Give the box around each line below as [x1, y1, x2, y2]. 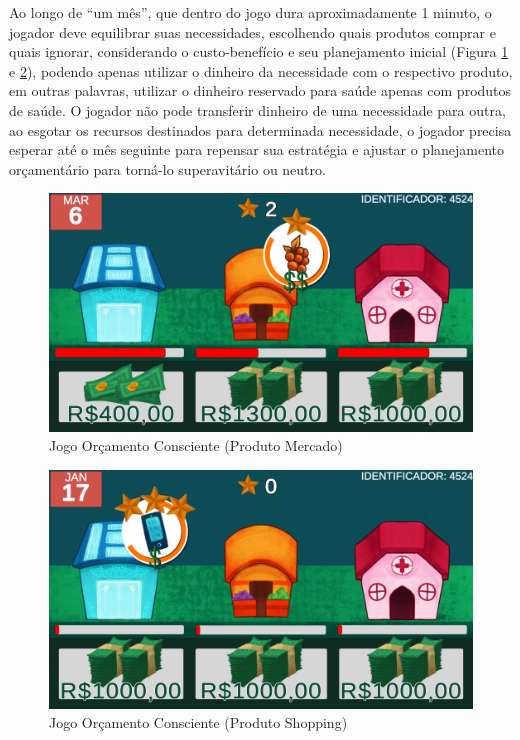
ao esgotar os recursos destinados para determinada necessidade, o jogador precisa [9, 119, 512, 140]
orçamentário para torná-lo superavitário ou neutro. [9, 158, 326, 179]
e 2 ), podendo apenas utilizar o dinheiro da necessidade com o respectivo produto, [9, 60, 513, 81]
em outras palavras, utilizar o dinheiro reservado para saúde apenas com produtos [9, 80, 512, 101]
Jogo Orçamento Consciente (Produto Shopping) [49, 712, 348, 733]
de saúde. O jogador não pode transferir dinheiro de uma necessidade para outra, [9, 99, 506, 120]
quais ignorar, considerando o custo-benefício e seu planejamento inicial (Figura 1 [9, 41, 509, 62]
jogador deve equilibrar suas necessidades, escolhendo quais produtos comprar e [9, 21, 496, 42]
